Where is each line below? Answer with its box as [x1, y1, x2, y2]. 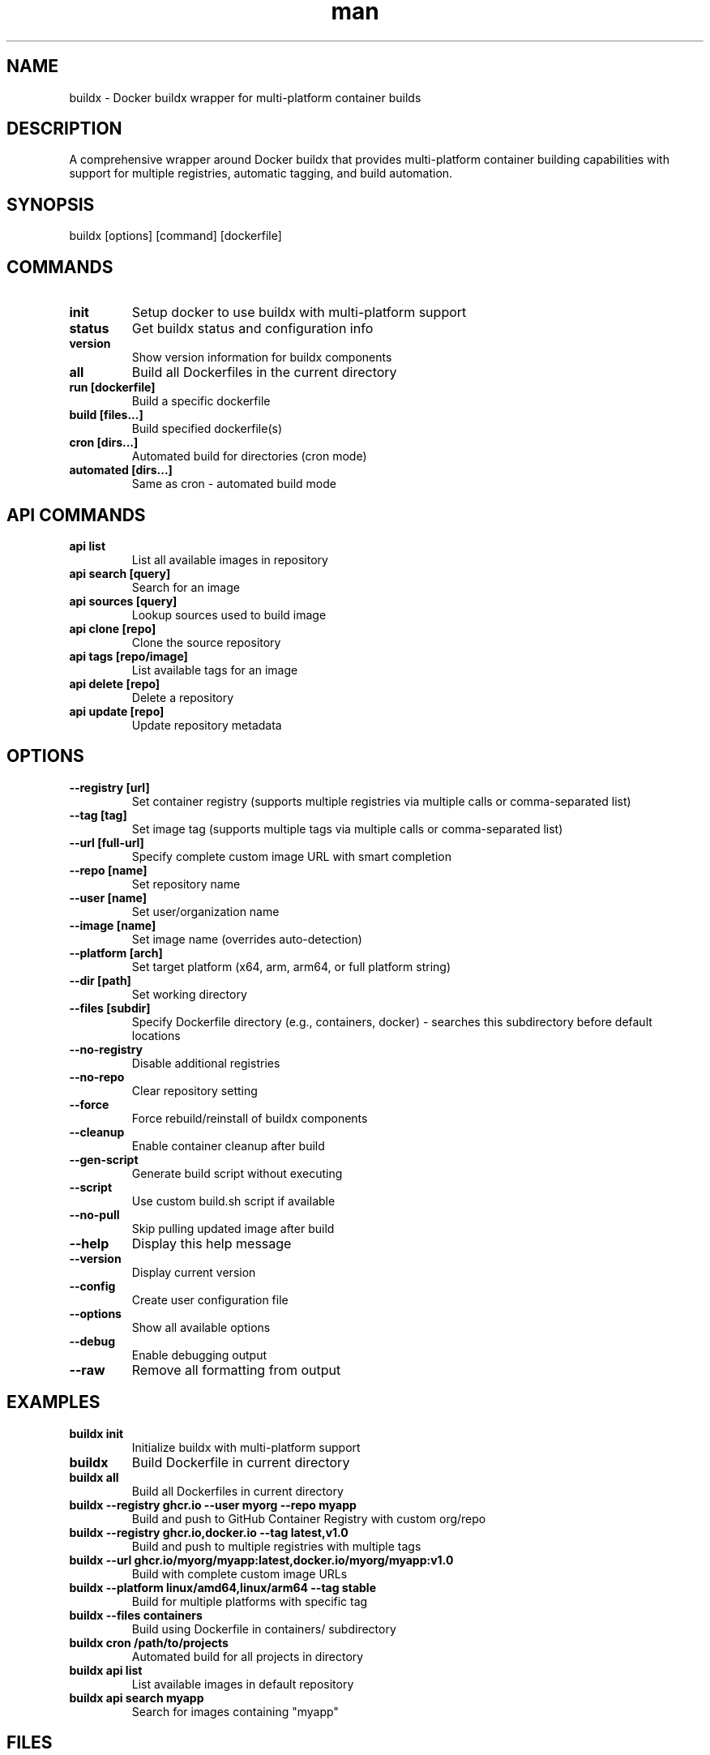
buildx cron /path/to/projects [69, 1635, 229, 1650]
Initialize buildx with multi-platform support [131, 1440, 361, 1454]
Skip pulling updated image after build [131, 1221, 335, 1235]
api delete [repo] [69, 676, 160, 691]
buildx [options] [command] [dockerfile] [69, 229, 282, 243]
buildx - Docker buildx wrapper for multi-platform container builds [69, 90, 421, 105]
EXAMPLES [6, 1392, 101, 1413]
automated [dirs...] [69, 463, 173, 477]
